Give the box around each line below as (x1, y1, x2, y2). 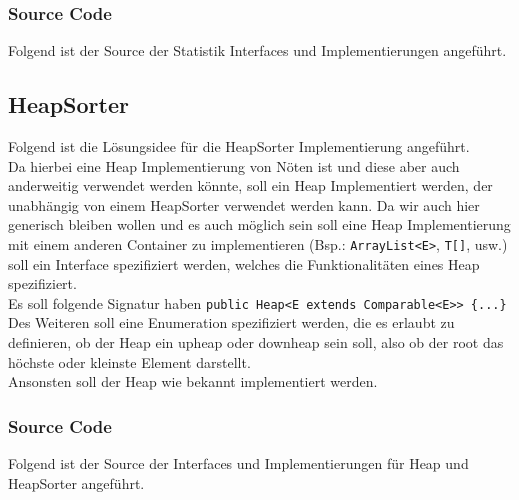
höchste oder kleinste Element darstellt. (8, 351, 251, 372)
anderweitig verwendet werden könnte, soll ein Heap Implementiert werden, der (8, 175, 493, 196)
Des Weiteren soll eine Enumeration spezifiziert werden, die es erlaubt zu (8, 312, 455, 333)
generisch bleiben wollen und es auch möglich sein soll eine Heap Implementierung (8, 214, 511, 235)
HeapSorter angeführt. (8, 472, 145, 493)
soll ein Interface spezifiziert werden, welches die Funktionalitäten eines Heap (8, 253, 480, 274)
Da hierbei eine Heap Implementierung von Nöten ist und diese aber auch (8, 155, 460, 176)
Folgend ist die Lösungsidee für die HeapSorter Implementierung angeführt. (8, 136, 470, 157)
